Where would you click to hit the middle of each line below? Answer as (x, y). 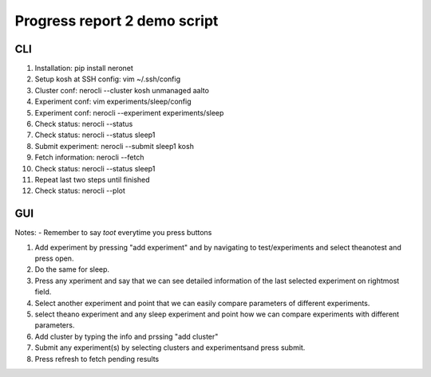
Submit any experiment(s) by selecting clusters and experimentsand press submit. (170, 348)
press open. (54, 258)
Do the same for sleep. (72, 269)
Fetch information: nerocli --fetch (89, 157)
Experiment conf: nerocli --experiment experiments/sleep (129, 112)
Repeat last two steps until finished (93, 179)
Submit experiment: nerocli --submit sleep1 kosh (115, 146)
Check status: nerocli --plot (80, 190)
